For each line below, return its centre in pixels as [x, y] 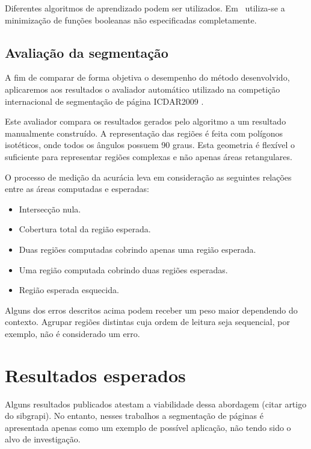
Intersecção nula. [50, 209]
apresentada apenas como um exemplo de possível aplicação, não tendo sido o [148, 427]
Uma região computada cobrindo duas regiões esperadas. [123, 269]
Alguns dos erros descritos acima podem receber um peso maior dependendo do [151, 310]
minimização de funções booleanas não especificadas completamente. [131, 20]
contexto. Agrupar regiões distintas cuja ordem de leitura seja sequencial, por [147, 322]
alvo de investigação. [43, 439]
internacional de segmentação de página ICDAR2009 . [104, 101]
